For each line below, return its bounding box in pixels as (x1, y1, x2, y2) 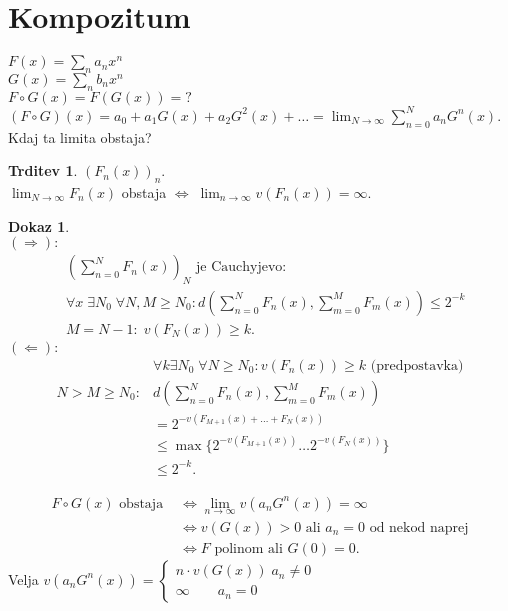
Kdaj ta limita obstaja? (8, 126, 152, 147)
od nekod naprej (369, 520, 469, 535)
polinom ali (214, 541, 283, 556)
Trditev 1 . (8, 160, 78, 181)
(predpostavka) (370, 359, 464, 373)
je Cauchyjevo (196, 260, 283, 275)
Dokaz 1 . (8, 215, 70, 236)
